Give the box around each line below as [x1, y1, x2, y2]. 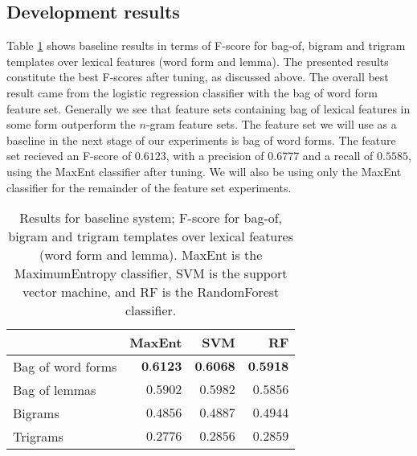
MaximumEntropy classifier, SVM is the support [14, 264, 288, 283]
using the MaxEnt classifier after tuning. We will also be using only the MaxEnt [6, 162, 402, 179]
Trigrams [13, 427, 63, 446]
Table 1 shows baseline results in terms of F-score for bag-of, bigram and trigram [6, 37, 406, 54]
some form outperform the [6, 116, 136, 133]
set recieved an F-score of [6, 147, 132, 164]
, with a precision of [166, 147, 264, 164]
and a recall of [302, 147, 374, 164]
